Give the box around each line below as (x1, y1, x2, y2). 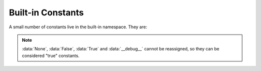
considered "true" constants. (22, 53, 80, 59)
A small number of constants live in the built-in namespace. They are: (9, 24, 147, 30)
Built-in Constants (9, 7, 84, 18)
